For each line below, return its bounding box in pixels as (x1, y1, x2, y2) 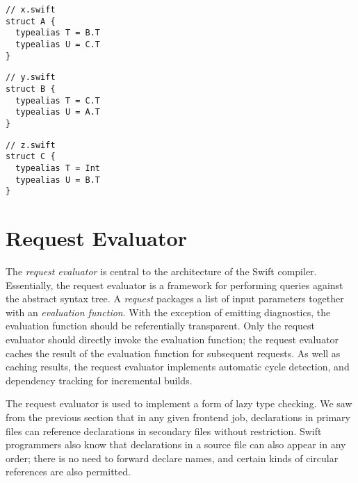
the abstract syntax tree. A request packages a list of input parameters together (6, 291, 344, 306)
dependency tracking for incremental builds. (6, 373, 193, 387)
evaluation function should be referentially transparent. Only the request (6, 318, 315, 333)
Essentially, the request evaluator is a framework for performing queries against (6, 277, 343, 292)
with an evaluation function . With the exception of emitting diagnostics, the (6, 304, 331, 319)
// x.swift (6, 5, 56, 15)
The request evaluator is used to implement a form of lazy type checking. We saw (6, 396, 352, 411)
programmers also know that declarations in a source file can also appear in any (6, 437, 346, 452)
